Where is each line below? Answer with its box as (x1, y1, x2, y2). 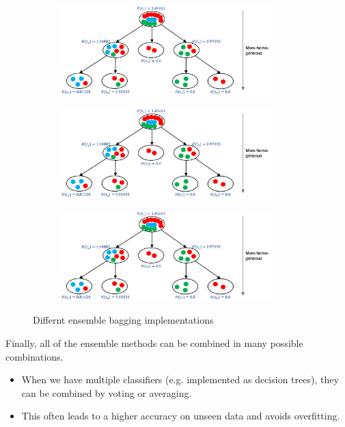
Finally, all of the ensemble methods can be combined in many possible (5, 335, 303, 350)
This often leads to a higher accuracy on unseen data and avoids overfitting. (21, 409, 340, 423)
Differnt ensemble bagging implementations (33, 313, 214, 327)
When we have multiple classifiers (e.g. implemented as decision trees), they (21, 372, 339, 387)
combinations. (5, 349, 64, 363)
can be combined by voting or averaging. (21, 385, 192, 400)
